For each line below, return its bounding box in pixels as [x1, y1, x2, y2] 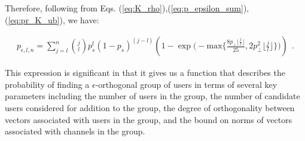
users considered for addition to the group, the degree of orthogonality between [5, 102, 295, 114]
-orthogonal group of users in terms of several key [95, 78, 277, 90]
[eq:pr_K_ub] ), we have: [8, 13, 99, 26]
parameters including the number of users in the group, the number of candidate [5, 90, 300, 102]
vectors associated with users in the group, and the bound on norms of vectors [5, 113, 292, 125]
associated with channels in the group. [5, 125, 145, 137]
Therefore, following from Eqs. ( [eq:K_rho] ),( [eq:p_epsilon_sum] [5, 2, 243, 14]
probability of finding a [5, 78, 90, 90]
